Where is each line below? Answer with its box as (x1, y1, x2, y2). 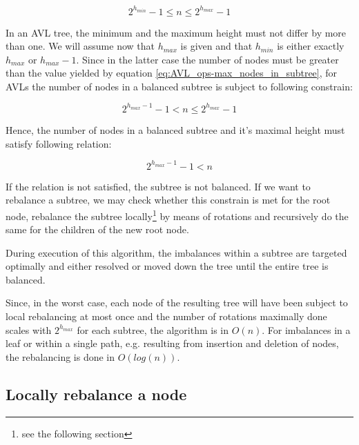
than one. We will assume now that (6, 39, 155, 53)
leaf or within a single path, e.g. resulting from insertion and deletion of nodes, (6, 336, 339, 350)
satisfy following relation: (6, 136, 112, 150)
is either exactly (277, 39, 345, 53)
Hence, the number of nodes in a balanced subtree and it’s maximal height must (6, 122, 345, 137)
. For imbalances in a (262, 322, 351, 337)
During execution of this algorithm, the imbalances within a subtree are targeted (6, 245, 347, 259)
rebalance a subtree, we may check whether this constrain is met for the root (6, 192, 331, 207)
